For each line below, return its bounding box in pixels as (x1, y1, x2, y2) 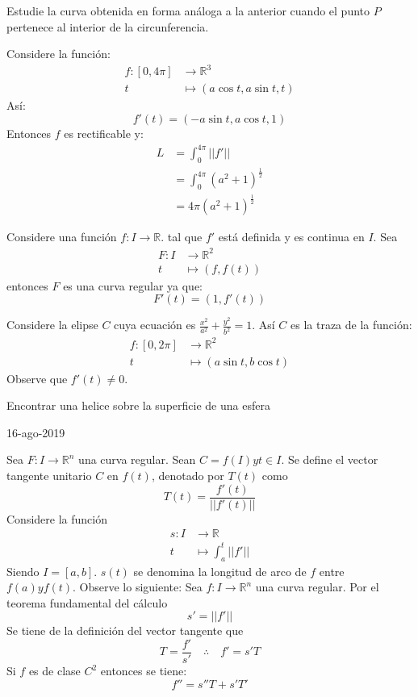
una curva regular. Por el (255, 578, 379, 595)
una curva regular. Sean (78, 451, 196, 468)
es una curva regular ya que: (63, 277, 203, 294)
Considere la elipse (6, 316, 98, 333)
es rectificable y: (64, 124, 144, 141)
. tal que (161, 228, 203, 245)
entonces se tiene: (100, 662, 187, 679)
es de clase (28, 662, 81, 679)
